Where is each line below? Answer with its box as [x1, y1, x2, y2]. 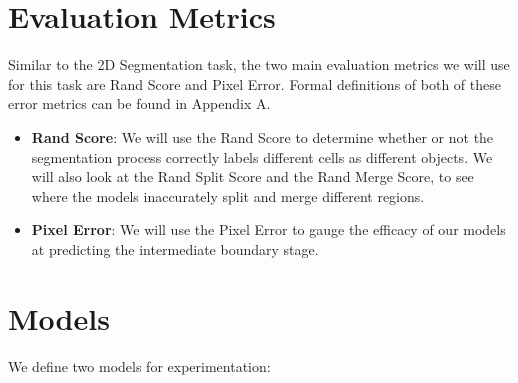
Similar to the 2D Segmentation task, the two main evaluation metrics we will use [8, 54, 510, 75]
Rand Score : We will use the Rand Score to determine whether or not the [31, 126, 494, 147]
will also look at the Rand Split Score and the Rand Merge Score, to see [31, 166, 474, 187]
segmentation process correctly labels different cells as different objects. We [31, 146, 493, 167]
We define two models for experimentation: [8, 355, 271, 376]
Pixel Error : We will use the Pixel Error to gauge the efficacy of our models [31, 219, 506, 240]
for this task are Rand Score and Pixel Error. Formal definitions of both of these [8, 73, 501, 94]
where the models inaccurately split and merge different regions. [31, 185, 425, 206]
